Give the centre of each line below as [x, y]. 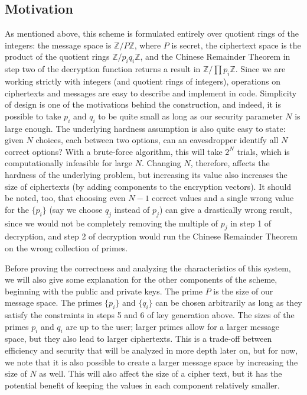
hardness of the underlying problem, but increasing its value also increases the [146, 174]
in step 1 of [251, 223]
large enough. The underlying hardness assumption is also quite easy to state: [145, 128]
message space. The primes [53, 302]
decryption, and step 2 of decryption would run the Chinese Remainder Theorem [151, 236]
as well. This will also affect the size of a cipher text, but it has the [161, 373]
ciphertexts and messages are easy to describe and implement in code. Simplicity [151, 93]
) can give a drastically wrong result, [226, 209]
